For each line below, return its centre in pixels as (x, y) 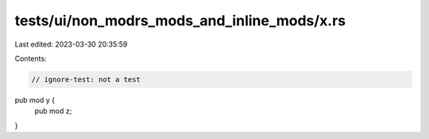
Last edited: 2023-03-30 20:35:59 (71, 44)
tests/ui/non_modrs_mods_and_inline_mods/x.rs (180, 21)
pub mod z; (53, 111)
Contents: (31, 58)
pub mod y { (35, 100)
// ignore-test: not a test (86, 79)
